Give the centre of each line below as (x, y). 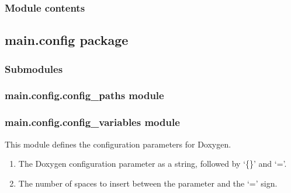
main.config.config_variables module (92, 122)
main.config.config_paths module (84, 95)
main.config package (67, 40)
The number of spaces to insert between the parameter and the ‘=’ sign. (148, 183)
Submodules (34, 69)
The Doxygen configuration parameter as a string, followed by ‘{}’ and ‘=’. (153, 164)
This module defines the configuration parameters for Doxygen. (118, 144)
